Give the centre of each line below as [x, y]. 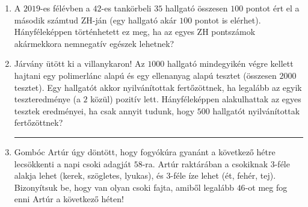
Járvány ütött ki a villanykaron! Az [79, 63]
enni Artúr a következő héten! [69, 199]
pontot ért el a [273, 8]
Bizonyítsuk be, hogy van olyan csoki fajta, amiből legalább [124, 187]
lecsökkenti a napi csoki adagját [73, 163]
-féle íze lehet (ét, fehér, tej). [223, 175]
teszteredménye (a [47, 99]
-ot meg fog [266, 187]
